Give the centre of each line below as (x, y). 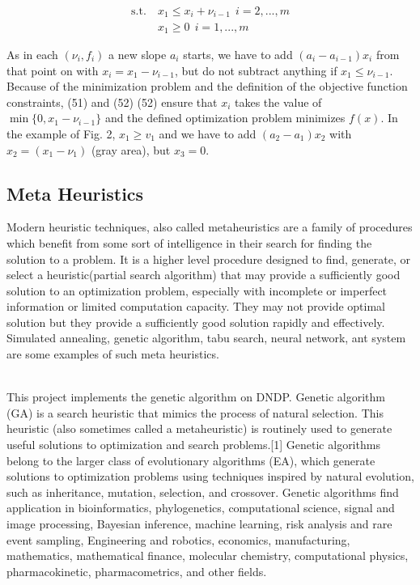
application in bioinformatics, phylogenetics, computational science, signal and (201, 508)
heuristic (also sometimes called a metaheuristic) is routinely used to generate (199, 428)
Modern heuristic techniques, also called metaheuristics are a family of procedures (210, 227)
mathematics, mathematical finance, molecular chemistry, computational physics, (208, 555)
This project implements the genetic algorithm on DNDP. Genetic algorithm (196, 397)
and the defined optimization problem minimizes (225, 118)
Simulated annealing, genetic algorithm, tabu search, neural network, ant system (206, 338)
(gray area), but (131, 149)
